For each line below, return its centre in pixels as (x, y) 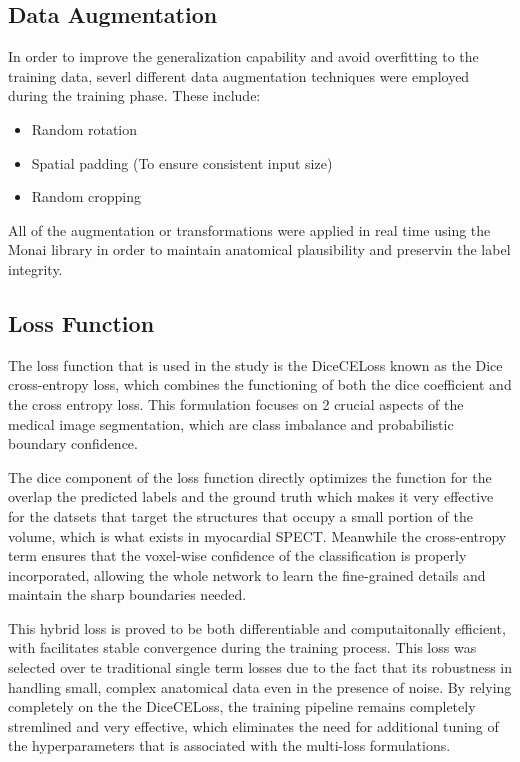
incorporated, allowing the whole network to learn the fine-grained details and (247, 574)
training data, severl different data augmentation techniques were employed (239, 75)
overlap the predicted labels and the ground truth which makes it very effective (251, 496)
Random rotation (84, 128)
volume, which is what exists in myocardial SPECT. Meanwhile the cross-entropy (257, 535)
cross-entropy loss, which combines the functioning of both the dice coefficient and (260, 384)
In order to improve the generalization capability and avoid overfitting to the (243, 56)
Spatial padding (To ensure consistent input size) (182, 162)
